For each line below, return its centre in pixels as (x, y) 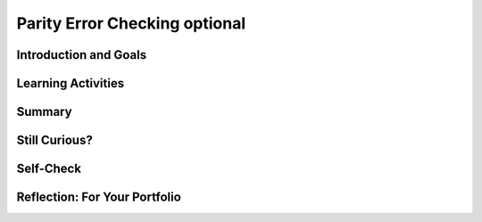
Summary (44, 112)
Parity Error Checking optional (131, 23)
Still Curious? (54, 140)
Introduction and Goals (82, 55)
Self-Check (49, 169)
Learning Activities (71, 83)
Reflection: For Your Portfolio (99, 197)
